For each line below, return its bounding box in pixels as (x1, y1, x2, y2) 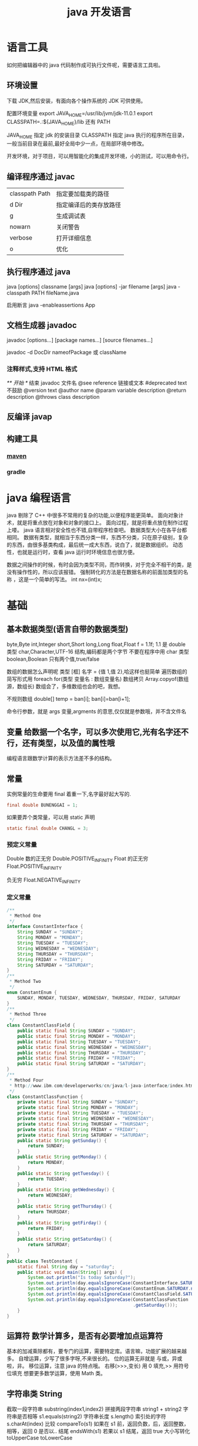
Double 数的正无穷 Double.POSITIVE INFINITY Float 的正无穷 (6, 855, 149, 863)
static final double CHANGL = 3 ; (6, 825, 89, 831)
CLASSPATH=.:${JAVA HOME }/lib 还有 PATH (6, 118, 110, 127)
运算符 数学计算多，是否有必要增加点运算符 (6, 1331, 163, 1341)
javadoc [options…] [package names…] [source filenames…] (6, 336, 153, 343)
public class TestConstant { (6, 1258, 78, 1264)
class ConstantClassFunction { (6, 1094, 83, 1100)
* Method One (9, 913, 42, 919)
